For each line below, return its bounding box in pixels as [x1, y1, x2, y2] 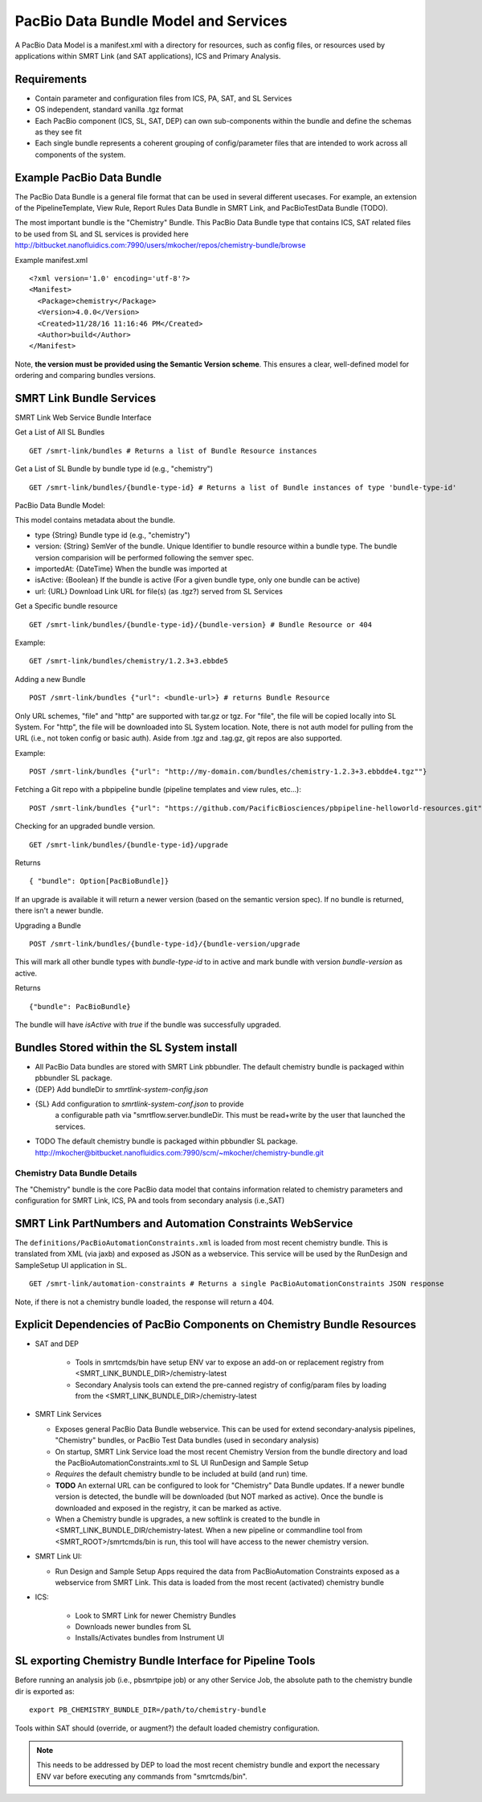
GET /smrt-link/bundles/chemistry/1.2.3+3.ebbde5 [29, 656, 229, 666]
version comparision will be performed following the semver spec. [35, 552, 255, 562]
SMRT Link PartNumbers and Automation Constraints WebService [14, 1217, 353, 1230]
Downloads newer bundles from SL [75, 1622, 192, 1632]
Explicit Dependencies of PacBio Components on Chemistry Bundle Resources [14, 1318, 417, 1332]
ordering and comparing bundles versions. [14, 371, 156, 380]
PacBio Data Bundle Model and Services [14, 12, 288, 30]
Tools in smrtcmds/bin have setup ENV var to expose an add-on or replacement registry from [75, 1357, 385, 1367]
